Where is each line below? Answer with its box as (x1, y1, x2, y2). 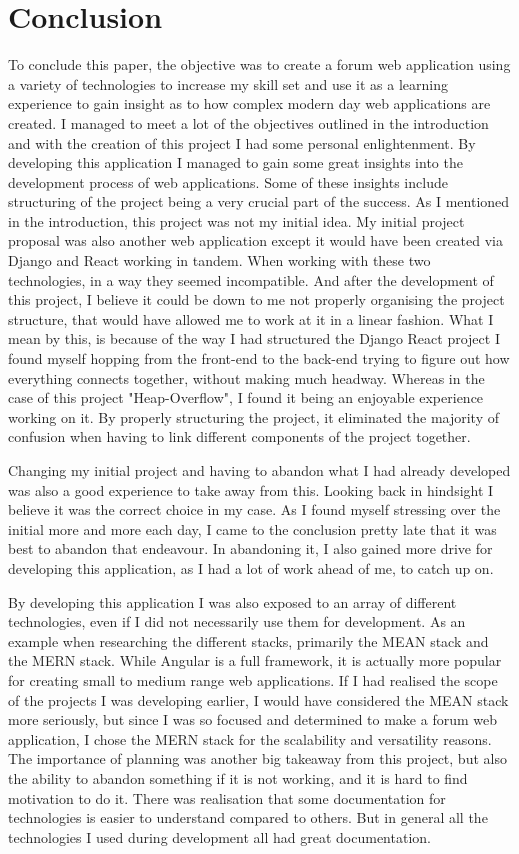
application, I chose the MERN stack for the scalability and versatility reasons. (8, 728, 492, 749)
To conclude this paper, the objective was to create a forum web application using (8, 54, 511, 75)
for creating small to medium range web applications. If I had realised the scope (8, 669, 498, 690)
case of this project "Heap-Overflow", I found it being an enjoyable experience (8, 387, 484, 408)
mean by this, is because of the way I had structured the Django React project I (8, 328, 500, 349)
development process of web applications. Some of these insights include (8, 171, 448, 192)
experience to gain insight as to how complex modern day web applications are (8, 93, 491, 114)
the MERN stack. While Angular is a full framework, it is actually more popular (8, 650, 502, 671)
